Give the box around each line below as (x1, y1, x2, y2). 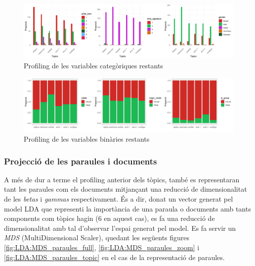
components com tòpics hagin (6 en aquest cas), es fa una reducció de (4, 213, 215, 223)
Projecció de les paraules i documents (4, 155, 157, 167)
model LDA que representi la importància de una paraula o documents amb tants (4, 203, 251, 213)
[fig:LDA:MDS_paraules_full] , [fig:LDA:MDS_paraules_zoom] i (4, 242, 200, 253)
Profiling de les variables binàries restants (24, 134, 150, 144)
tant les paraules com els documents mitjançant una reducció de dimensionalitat (4, 184, 247, 194)
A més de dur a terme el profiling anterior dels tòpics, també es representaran (4, 174, 240, 184)
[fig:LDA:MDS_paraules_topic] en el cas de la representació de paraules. (4, 252, 225, 262)
